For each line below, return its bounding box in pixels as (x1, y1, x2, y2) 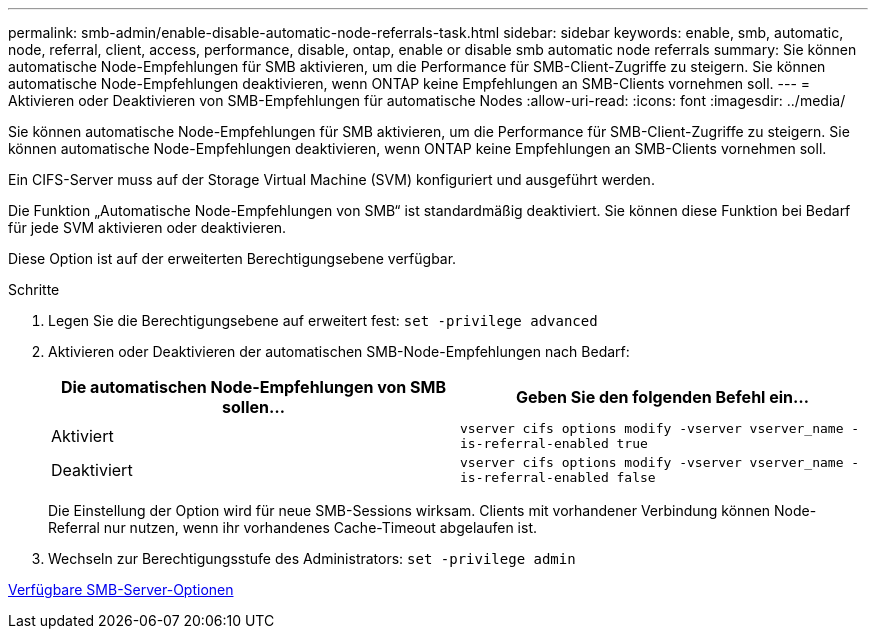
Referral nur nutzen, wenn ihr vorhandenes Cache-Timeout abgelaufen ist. (48, 519, 538, 536)
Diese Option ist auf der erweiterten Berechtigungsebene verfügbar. (8, 250, 457, 267)
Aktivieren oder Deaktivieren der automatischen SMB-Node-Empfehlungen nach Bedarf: (48, 343, 630, 360)
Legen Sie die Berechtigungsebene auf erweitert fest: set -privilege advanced (48, 312, 598, 329)
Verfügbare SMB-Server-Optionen (8, 581, 234, 598)
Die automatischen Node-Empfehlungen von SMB (60, 377, 447, 397)
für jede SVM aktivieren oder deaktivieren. (8, 219, 287, 236)
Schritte (8, 281, 60, 298)
